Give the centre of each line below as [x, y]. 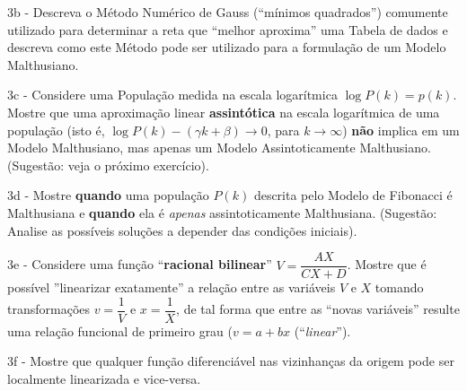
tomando [399, 287]
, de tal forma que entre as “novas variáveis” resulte [318, 309]
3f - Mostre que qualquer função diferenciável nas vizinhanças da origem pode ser [231, 361]
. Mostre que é [387, 264]
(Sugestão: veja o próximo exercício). [108, 165]
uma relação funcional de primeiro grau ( [120, 330]
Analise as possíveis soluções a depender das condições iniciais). [182, 230]
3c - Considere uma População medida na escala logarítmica [172, 95]
